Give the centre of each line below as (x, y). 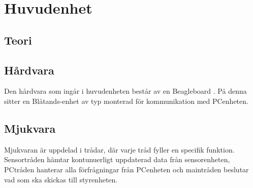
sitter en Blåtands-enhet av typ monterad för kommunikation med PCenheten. (126, 101)
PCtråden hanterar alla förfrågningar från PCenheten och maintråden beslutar (126, 169)
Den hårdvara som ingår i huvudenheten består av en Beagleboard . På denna (125, 91)
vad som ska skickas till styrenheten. (61, 179)
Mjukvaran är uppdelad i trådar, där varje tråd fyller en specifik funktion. (119, 149)
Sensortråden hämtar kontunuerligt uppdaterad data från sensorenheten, (117, 159)
